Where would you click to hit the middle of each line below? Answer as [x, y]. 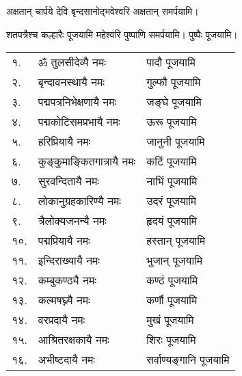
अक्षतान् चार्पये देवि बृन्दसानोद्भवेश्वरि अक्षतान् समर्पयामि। [103, 11]
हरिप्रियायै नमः [64, 142]
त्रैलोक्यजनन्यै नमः [72, 221]
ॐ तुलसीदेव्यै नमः [72, 62]
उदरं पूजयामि [172, 201]
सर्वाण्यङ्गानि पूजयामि [188, 360]
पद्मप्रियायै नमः [64, 241]
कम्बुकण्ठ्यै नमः [67, 280]
